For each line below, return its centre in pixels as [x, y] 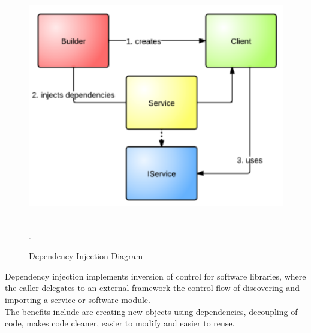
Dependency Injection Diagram [86, 256]
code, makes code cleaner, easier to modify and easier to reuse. [120, 323]
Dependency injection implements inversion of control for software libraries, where [155, 276]
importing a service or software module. [78, 299]
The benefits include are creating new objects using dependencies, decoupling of [151, 311]
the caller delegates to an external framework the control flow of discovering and [152, 288]
